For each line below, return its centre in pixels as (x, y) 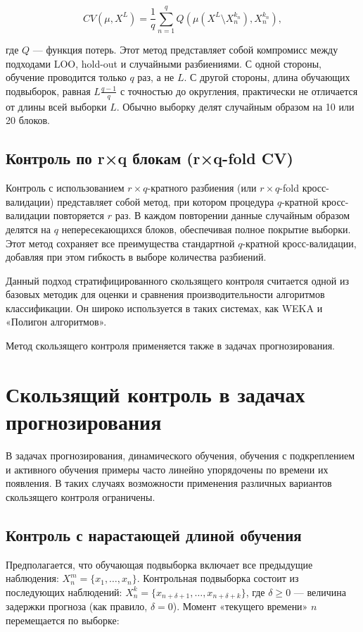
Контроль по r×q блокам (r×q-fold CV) (149, 158)
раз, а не (156, 77)
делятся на (28, 229)
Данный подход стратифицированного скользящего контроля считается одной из (178, 280)
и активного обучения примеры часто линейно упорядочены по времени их (167, 469)
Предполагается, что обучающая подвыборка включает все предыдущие (159, 564)
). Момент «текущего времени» (240, 606)
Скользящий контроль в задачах (155, 394)
